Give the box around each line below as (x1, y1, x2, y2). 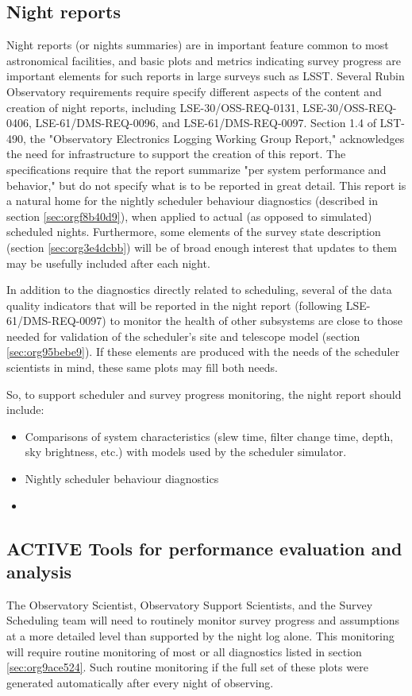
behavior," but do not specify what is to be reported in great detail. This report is (6, 176, 406, 193)
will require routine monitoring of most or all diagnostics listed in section (6, 643, 362, 659)
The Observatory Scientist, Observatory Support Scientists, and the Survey (6, 596, 373, 613)
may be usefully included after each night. (6, 254, 210, 271)
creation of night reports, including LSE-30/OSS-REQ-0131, (6, 99, 299, 115)
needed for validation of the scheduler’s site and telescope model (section (6, 327, 360, 344)
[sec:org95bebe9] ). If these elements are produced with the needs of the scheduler (6, 343, 400, 360)
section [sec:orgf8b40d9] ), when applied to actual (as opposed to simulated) (6, 207, 372, 224)
